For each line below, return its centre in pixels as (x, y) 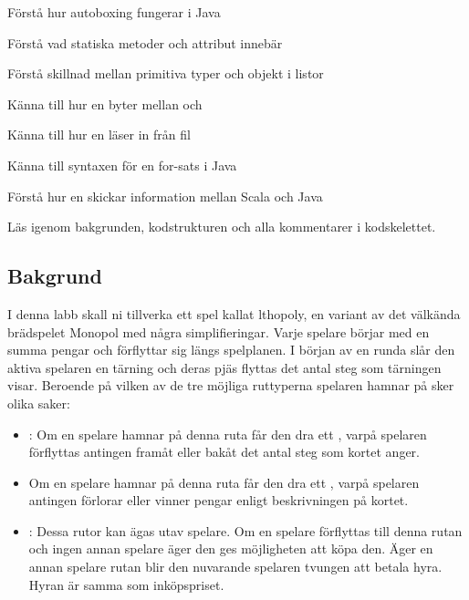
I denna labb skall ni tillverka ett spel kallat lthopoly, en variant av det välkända (234, 313)
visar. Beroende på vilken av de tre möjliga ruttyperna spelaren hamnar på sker (231, 385)
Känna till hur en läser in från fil (99, 134)
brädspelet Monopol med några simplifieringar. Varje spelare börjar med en (219, 331)
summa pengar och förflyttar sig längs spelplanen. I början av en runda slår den (231, 350)
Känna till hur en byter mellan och (105, 103)
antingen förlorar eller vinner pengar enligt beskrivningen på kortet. (219, 500)
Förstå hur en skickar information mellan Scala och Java (165, 196)
